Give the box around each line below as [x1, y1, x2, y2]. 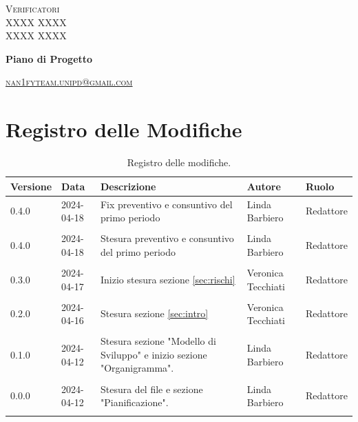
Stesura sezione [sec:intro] [100, 306, 209, 321]
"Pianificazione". [100, 395, 169, 410]
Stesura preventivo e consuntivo [100, 231, 234, 245]
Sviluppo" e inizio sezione [100, 347, 207, 361]
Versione [10, 179, 52, 193]
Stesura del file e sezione [100, 381, 203, 396]
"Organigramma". [100, 361, 174, 375]
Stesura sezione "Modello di [100, 334, 216, 348]
